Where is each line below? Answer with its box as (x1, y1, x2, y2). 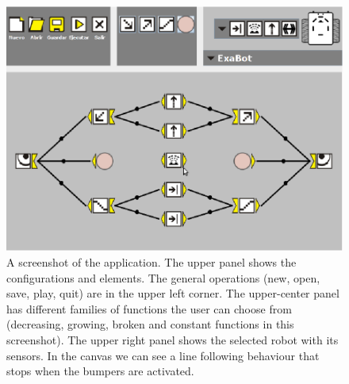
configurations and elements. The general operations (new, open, (6, 269, 320, 286)
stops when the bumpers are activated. (6, 363, 194, 379)
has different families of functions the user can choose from (6, 300, 292, 317)
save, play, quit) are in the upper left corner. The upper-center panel (6, 285, 339, 301)
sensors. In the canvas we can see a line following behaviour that (6, 347, 320, 363)
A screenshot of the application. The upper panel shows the (6, 253, 297, 270)
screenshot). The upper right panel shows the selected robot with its (6, 331, 339, 348)
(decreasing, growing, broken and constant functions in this (6, 316, 294, 332)
